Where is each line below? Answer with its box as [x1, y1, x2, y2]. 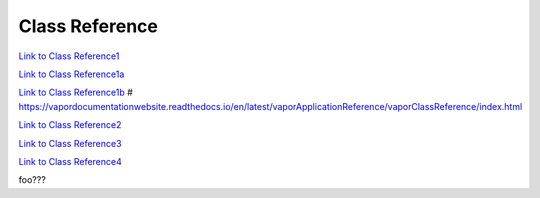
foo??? [18, 174, 47, 186]
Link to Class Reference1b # [18, 86, 134, 99]
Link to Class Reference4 [18, 155, 122, 167]
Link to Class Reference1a [18, 68, 125, 80]
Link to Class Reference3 [18, 137, 122, 149]
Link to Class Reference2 [18, 119, 122, 131]
